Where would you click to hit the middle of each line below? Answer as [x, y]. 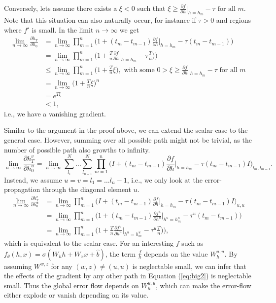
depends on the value [176, 253]
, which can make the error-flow [204, 285]
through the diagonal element [86, 189]
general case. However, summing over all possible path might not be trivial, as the [128, 139]
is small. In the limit [63, 29]
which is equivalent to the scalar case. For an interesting [89, 243]
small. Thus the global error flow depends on [71, 285]
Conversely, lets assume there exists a [61, 8]
